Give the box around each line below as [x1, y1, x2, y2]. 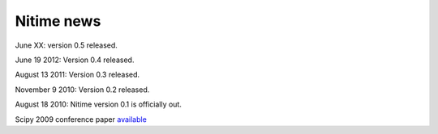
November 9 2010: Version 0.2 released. [15, 85, 150, 94]
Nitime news [15, 12, 101, 30]
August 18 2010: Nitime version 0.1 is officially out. [15, 99, 182, 109]
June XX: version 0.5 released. [15, 40, 118, 50]
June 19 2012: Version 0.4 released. [15, 55, 135, 65]
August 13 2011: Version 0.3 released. [15, 69, 140, 80]
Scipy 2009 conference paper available [15, 114, 148, 124]
